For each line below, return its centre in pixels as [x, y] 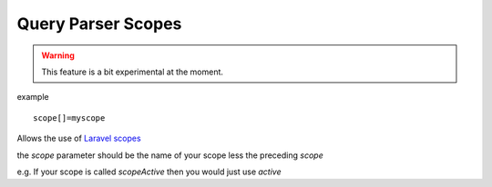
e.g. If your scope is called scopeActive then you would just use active [149, 172]
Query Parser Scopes [99, 24]
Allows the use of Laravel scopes [79, 138]
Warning [58, 55]
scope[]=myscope [69, 118]
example [33, 97]
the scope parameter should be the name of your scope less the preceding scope [170, 155]
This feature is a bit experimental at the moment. [132, 72]
